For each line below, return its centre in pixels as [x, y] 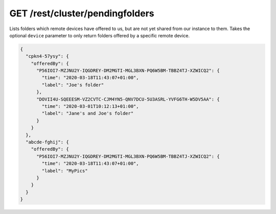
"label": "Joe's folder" [73, 85]
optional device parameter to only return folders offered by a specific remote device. [100, 35]
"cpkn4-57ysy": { [47, 56]
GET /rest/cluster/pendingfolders [82, 13]
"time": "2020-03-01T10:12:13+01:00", [90, 106]
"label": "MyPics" [65, 171]
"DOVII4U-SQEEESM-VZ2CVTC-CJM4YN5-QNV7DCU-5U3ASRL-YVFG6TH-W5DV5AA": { [128, 99]
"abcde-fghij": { [47, 142]
